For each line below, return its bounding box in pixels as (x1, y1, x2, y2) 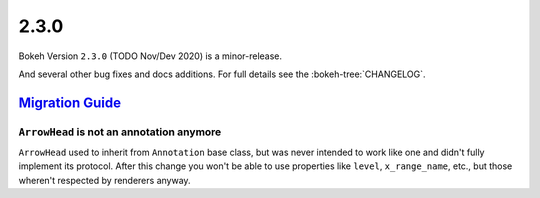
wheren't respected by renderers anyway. (18, 174, 191, 186)
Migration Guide (18, 94, 122, 111)
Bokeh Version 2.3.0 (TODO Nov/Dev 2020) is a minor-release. (18, 50, 283, 62)
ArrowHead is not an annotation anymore (18, 125, 222, 139)
